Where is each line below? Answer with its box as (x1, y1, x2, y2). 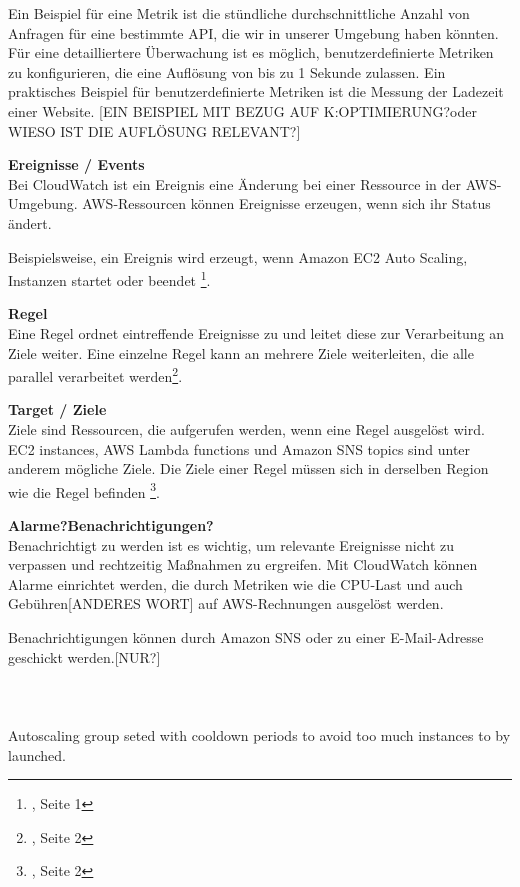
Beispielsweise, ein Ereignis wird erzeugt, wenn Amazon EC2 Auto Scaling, (8, 246, 468, 267)
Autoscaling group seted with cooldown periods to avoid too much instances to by (8, 724, 511, 745)
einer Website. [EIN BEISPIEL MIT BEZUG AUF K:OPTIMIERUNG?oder (8, 100, 477, 121)
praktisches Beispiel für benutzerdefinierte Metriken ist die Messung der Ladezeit (8, 81, 504, 102)
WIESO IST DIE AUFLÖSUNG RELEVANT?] (8, 120, 301, 141)
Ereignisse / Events (8, 154, 145, 175)
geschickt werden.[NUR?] (8, 646, 161, 667)
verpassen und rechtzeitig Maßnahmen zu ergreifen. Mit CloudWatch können (8, 554, 478, 575)
